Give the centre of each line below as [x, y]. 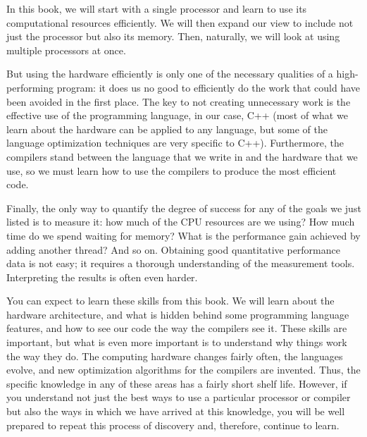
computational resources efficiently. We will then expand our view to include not [180, 22]
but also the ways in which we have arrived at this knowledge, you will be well [176, 411]
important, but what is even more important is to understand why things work [177, 342]
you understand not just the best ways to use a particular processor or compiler [179, 397]
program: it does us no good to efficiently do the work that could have [209, 87]
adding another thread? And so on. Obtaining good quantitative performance [173, 249]
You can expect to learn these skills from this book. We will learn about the [170, 301]
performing [30, 87]
